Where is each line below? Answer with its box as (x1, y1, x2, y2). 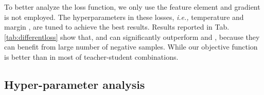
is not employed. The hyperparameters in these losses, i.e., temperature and (4, 11, 244, 22)
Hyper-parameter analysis (4, 76, 145, 92)
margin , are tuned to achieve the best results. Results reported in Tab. (4, 21, 230, 32)
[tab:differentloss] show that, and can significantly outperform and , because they (4, 31, 260, 42)
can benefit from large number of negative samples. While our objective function (4, 41, 258, 52)
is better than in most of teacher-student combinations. (4, 51, 179, 62)
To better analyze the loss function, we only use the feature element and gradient (4, 2, 260, 12)
